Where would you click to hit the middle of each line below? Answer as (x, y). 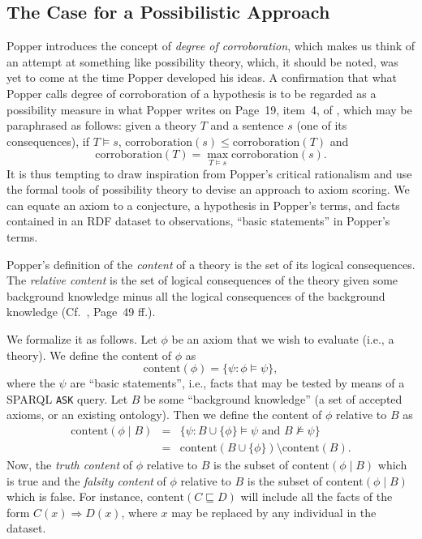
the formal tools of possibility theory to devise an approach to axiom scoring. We (208, 189)
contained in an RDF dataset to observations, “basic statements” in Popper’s (198, 221)
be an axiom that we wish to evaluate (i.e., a (283, 338)
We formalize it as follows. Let (82, 338)
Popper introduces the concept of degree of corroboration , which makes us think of (211, 46)
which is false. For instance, (75, 496)
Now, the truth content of (70, 465)
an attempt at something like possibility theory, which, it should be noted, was (202, 61)
